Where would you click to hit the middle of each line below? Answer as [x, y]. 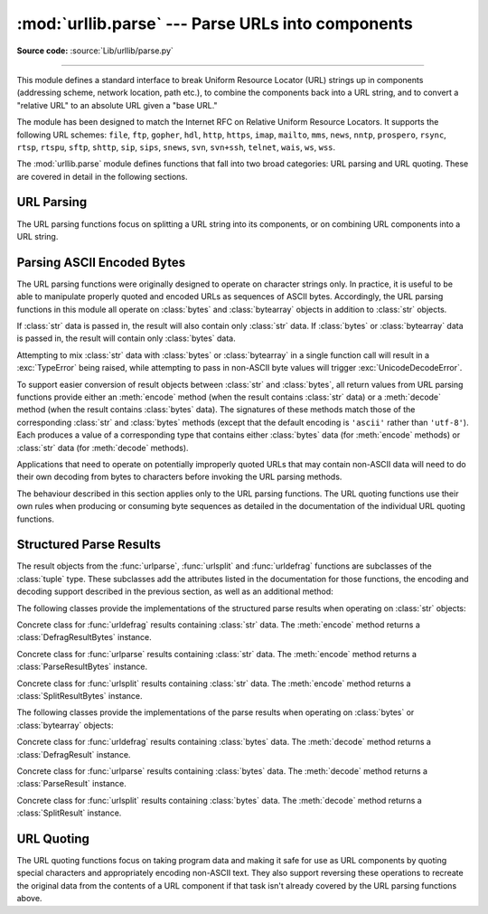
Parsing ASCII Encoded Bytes [101, 262]
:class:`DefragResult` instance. [74, 754]
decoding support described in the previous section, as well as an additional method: [175, 591]
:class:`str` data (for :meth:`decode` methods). [103, 448]
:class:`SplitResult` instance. [69, 813]
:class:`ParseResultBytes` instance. [82, 667]
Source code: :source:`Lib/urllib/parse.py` [95, 51]
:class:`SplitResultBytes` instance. [80, 695]
